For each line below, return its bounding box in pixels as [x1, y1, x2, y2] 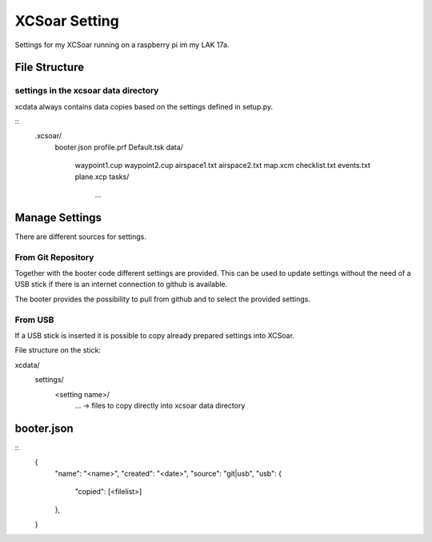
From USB [14, 314, 54, 325]
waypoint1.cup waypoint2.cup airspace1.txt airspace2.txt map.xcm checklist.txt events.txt [74, 161, 371, 170]
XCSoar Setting [14, 12, 119, 30]
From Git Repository [14, 252, 94, 263]
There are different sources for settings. [14, 232, 147, 241]
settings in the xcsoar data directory [14, 85, 159, 96]
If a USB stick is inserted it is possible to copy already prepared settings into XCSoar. [14, 331, 295, 341]
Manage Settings [14, 210, 102, 224]
